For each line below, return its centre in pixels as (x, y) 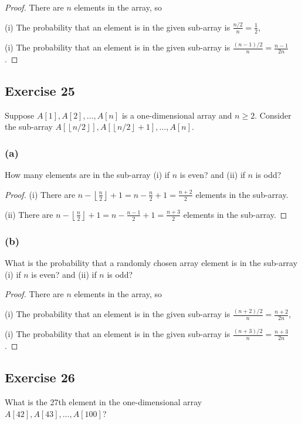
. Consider (273, 115)
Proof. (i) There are (40, 194)
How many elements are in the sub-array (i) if (87, 175)
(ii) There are (29, 214)
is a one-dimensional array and (177, 115)
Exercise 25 (40, 90)
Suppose (20, 115)
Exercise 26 (40, 377)
